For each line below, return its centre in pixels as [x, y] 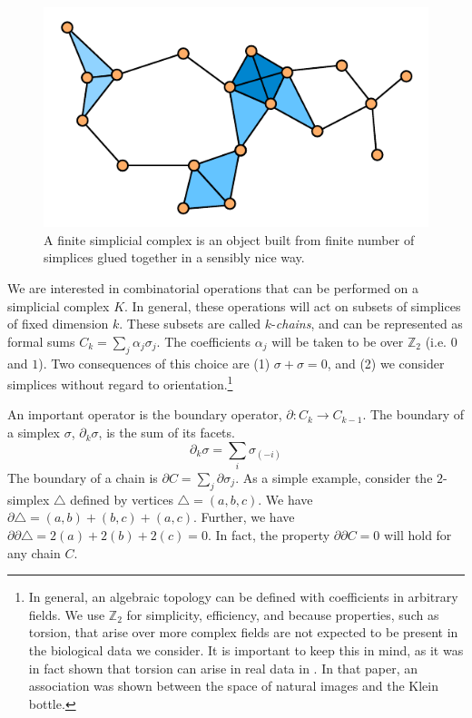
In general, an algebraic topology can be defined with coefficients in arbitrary [243, 597]
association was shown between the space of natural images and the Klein [233, 686]
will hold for [418, 534]
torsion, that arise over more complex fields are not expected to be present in [243, 632]
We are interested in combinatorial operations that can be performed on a [213, 288]
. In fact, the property [269, 534]
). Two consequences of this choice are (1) [154, 363]
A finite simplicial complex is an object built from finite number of [229, 239]
